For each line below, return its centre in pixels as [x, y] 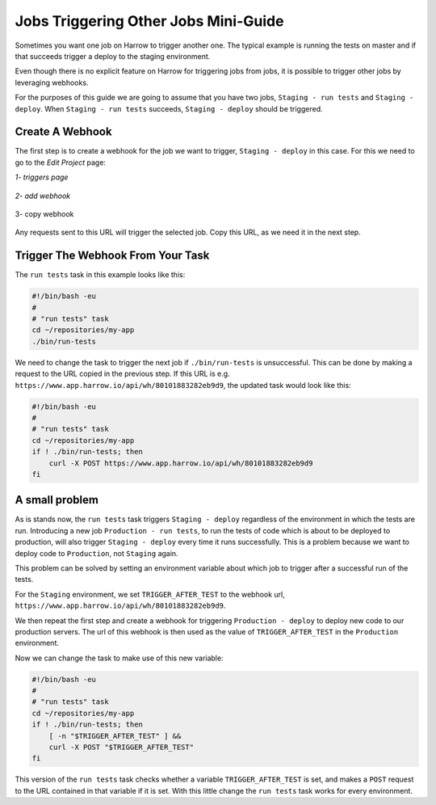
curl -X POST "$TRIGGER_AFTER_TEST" [121, 747]
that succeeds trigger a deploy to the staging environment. [113, 56]
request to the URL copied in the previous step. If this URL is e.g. [122, 374]
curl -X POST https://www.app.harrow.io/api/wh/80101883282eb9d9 [181, 463]
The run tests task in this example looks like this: [100, 275]
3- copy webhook [44, 213]
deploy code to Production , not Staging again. [96, 553]
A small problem [57, 500]
